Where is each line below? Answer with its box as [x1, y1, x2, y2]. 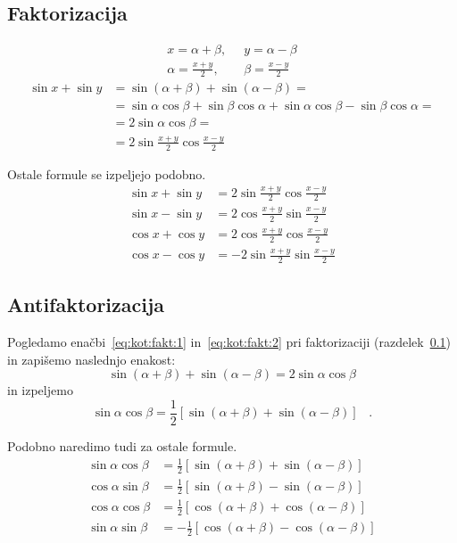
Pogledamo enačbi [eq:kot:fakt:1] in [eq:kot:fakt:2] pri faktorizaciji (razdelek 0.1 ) [7, 333, 452, 351]
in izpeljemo [7, 381, 73, 399]
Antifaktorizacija [7, 291, 165, 318]
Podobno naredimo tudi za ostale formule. [7, 437, 237, 455]
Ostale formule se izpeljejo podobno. [7, 164, 206, 183]
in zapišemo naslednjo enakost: [7, 350, 176, 368]
